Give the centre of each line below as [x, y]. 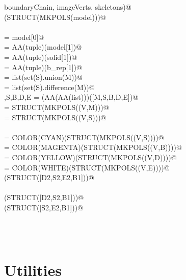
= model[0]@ [24, 37]
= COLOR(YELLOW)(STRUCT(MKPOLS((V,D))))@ [90, 157]
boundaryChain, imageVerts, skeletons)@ [68, 7]
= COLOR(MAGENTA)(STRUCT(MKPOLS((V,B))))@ [93, 147]
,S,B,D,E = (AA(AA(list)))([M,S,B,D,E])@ [71, 97]
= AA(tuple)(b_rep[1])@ [43, 67]
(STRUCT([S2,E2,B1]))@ [44, 207]
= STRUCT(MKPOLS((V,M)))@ [57, 107]
